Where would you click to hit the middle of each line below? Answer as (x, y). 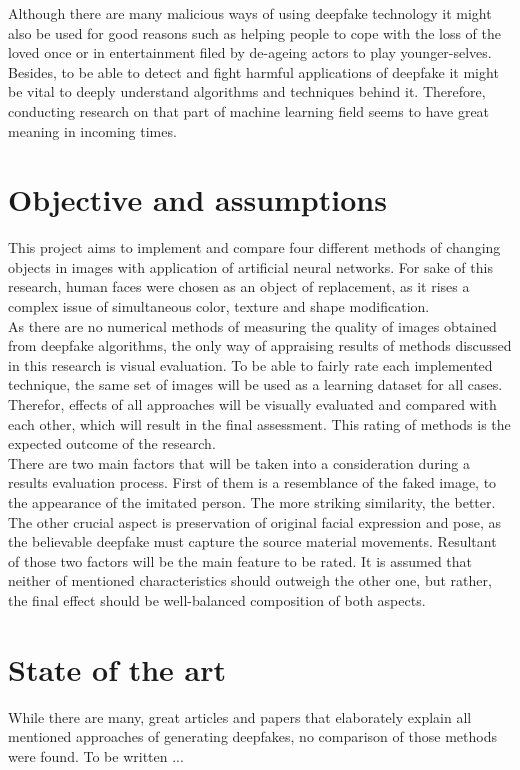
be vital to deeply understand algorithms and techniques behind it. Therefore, (247, 91)
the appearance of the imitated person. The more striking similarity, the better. (252, 502)
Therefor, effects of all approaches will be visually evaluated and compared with (252, 404)
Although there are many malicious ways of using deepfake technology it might (250, 13)
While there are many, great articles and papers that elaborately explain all (240, 716)
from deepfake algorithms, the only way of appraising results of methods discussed (260, 345)
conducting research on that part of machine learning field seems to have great (249, 110)
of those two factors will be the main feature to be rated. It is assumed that (240, 560)
